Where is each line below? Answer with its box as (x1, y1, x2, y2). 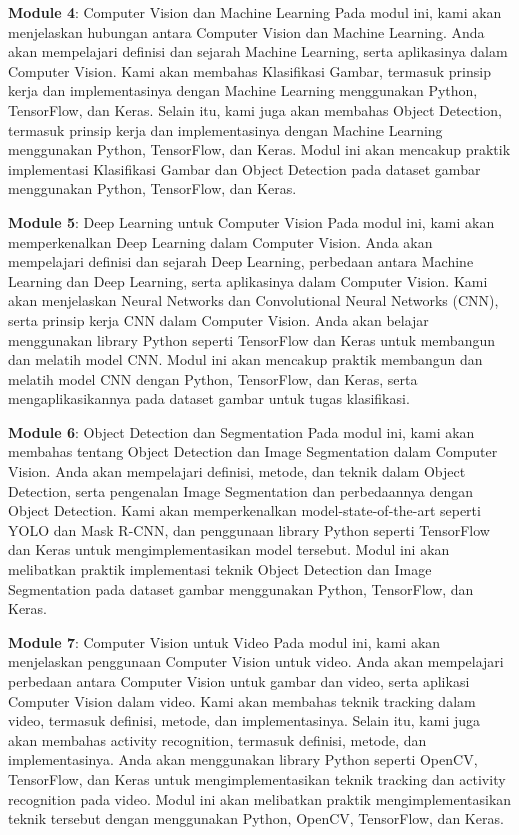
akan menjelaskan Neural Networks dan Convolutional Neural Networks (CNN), (8, 290, 499, 311)
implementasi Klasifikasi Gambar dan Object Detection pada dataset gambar (8, 158, 481, 179)
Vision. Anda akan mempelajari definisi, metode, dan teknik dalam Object (8, 461, 466, 482)
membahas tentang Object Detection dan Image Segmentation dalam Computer (8, 441, 498, 462)
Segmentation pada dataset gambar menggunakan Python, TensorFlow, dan (8, 578, 474, 599)
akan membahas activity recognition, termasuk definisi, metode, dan (8, 729, 427, 750)
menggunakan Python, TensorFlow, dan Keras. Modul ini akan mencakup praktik (8, 139, 511, 160)
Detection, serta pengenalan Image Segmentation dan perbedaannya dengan (8, 480, 474, 501)
